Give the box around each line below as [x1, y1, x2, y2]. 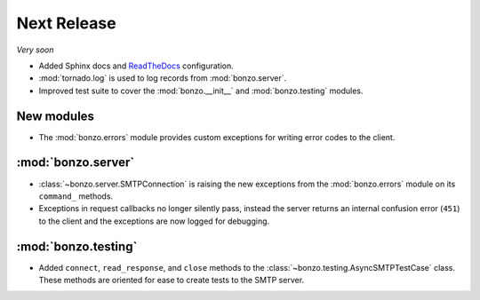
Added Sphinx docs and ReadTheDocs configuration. [38, 60, 235, 71]
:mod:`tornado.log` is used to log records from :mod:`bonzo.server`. [38, 73, 287, 83]
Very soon [16, 44, 54, 55]
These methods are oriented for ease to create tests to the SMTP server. [38, 275, 305, 285]
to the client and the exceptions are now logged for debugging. [38, 216, 270, 226]
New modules [16, 108, 95, 123]
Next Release [16, 13, 116, 33]
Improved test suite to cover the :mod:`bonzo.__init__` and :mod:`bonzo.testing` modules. [38, 85, 364, 96]
